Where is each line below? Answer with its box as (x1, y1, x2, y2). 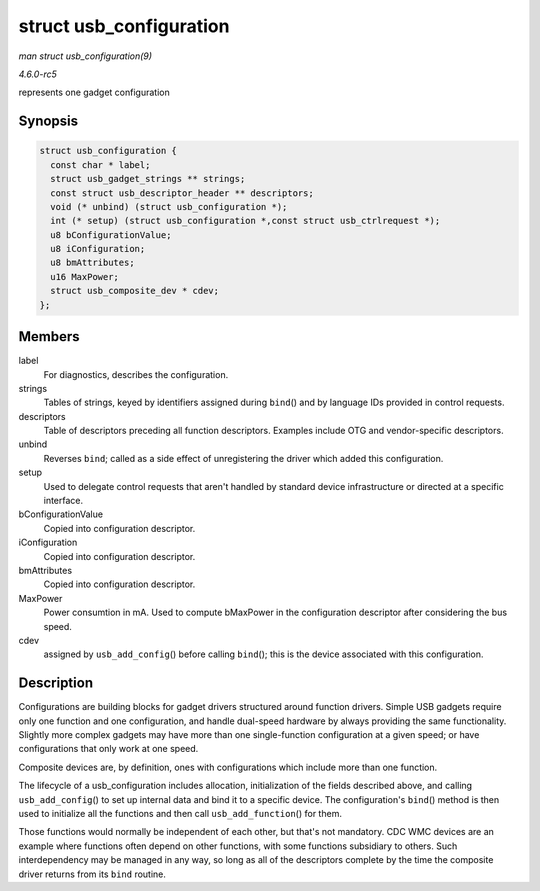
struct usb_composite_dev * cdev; (50, 285, 220, 297)
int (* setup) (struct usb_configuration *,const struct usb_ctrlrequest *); (50, 215, 441, 227)
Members (18, 328, 80, 345)
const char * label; (50, 159, 151, 170)
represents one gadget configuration (18, 86, 170, 99)
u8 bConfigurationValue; (50, 229, 172, 240)
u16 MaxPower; (50, 271, 120, 282)
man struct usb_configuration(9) (18, 50, 153, 62)
